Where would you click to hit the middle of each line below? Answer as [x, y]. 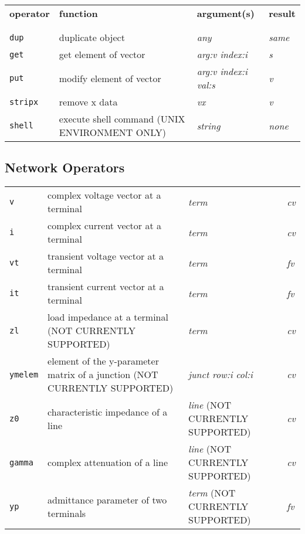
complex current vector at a [104, 226]
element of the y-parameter [103, 361]
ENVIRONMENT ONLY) [113, 132]
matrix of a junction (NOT [103, 375]
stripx [24, 102]
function [78, 13]
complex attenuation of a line [108, 462]
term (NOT [212, 493]
